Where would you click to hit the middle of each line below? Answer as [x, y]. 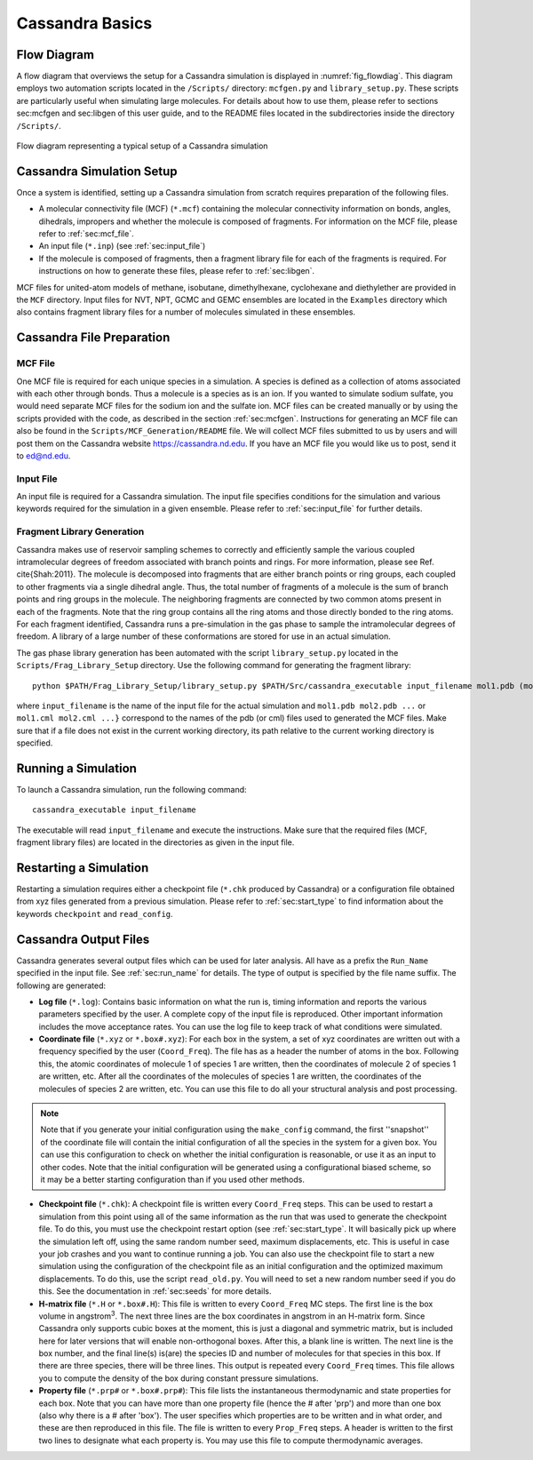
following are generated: [61, 985]
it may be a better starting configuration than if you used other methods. [173, 1179]
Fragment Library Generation [80, 531]
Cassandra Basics [84, 23]
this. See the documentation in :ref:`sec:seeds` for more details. [155, 1291]
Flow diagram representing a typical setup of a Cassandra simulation [142, 146]
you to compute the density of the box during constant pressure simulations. [179, 1378]
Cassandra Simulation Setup [97, 171]
